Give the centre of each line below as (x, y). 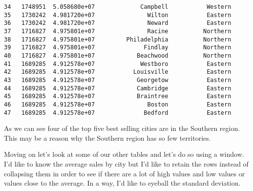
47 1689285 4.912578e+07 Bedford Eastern (118, 113)
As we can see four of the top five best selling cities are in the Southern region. (122, 128)
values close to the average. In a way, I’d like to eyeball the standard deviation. (122, 183)
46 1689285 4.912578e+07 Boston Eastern (118, 104)
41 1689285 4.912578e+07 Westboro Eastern (118, 64)
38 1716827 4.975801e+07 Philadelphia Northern (118, 39)
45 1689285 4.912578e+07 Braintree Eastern (118, 96)
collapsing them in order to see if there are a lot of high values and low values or (125, 173)
